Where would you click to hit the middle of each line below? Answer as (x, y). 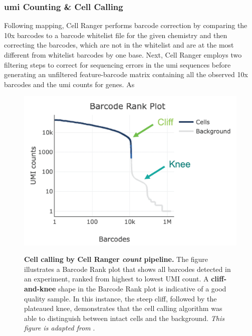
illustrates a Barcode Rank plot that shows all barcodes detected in (128, 269)
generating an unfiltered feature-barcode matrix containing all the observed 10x (126, 74)
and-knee (40, 289)
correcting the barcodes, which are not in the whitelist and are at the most (119, 45)
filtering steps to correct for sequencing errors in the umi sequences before (117, 64)
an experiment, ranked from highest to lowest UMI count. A (116, 279)
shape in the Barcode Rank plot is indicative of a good (142, 289)
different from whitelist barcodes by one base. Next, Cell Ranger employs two (123, 55)
